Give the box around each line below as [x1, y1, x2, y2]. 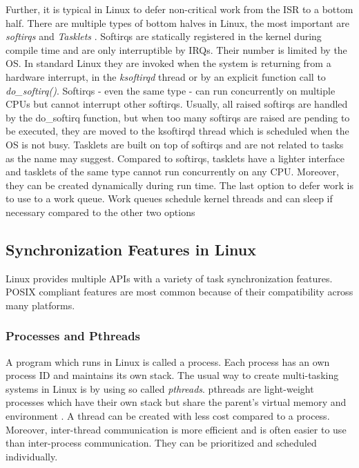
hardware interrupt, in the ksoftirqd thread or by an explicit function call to [6, 69, 326, 84]
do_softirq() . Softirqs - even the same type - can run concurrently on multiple [6, 83, 336, 97]
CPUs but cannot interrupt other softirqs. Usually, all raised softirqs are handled [6, 97, 348, 111]
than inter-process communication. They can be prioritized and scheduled [6, 436, 317, 450]
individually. [6, 449, 58, 463]
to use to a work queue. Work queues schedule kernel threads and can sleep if [6, 191, 333, 206]
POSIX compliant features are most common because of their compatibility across [6, 284, 353, 299]
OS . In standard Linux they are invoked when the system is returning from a [6, 56, 331, 70]
